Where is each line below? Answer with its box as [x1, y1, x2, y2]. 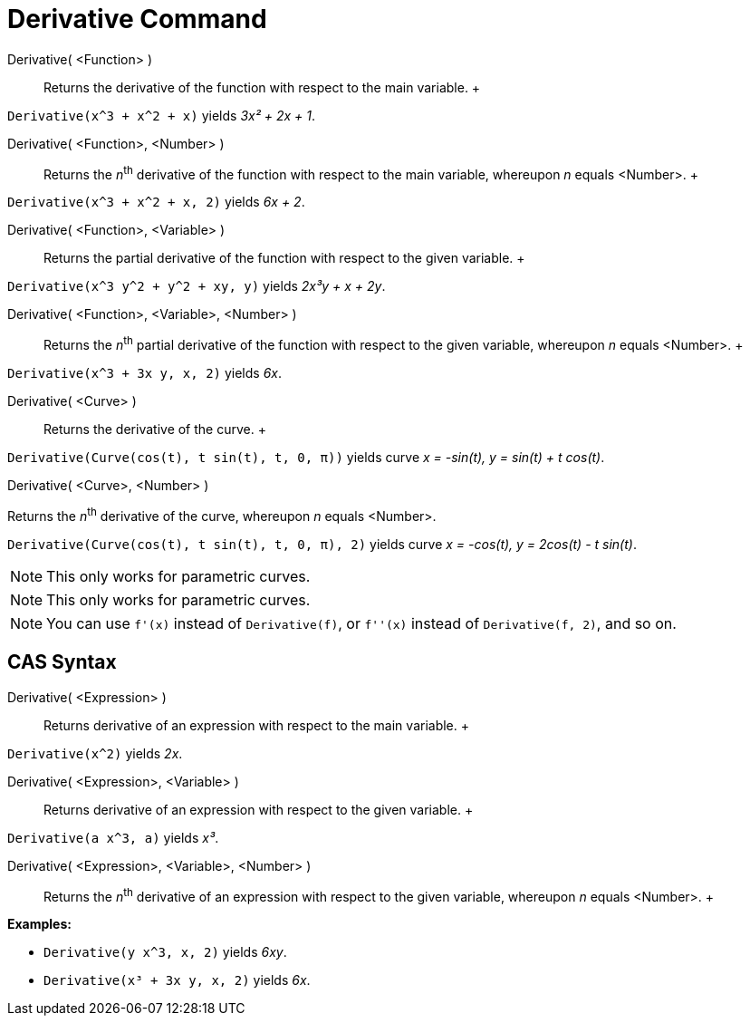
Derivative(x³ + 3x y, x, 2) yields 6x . [43, 972, 311, 989]
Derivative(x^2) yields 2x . [7, 745, 183, 761]
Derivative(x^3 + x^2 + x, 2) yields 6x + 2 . [7, 194, 305, 210]
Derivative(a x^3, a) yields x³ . [7, 829, 219, 845]
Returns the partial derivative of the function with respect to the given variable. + [43, 250, 525, 266]
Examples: [7, 916, 72, 932]
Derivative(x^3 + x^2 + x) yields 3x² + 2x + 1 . [7, 107, 316, 123]
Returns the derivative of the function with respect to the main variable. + [43, 79, 481, 95]
